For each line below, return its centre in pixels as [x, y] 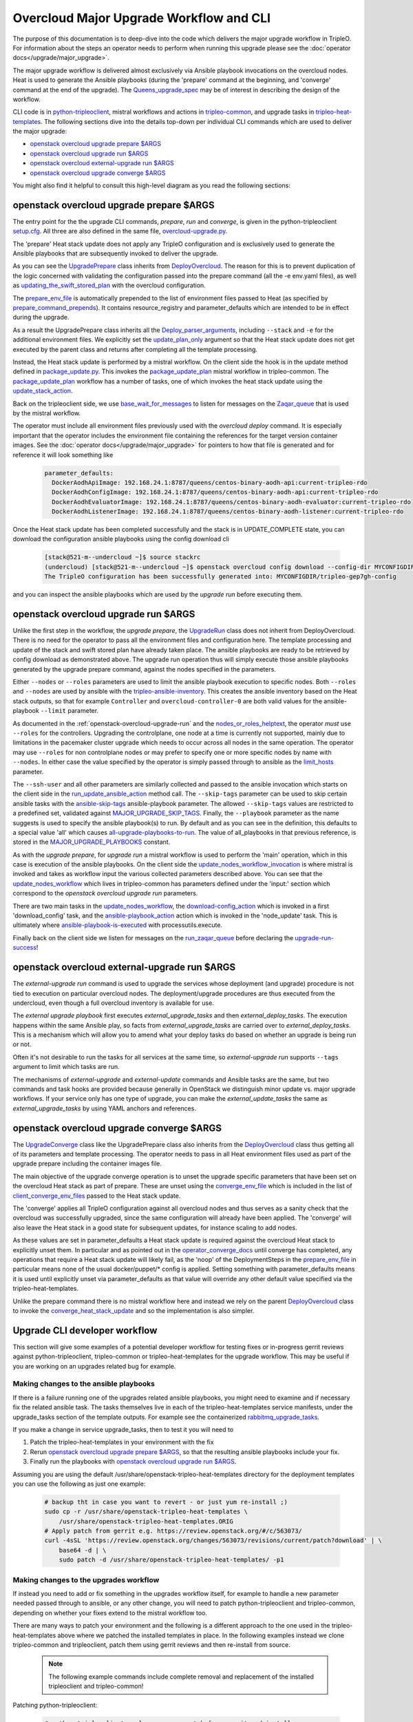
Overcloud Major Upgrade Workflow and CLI [142, 18]
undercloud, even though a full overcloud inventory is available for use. [114, 1003]
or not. [22, 1044]
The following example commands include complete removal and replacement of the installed [181, 1677]
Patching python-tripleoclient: [55, 1705]
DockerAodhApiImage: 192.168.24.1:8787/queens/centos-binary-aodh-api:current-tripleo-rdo [210, 483]
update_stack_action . [43, 391]
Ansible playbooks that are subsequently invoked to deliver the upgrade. [115, 253]
